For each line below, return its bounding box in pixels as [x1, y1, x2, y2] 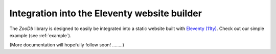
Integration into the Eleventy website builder [9, 8, 202, 19]
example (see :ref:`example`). [9, 32, 72, 38]
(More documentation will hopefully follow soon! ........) [9, 42, 125, 48]
